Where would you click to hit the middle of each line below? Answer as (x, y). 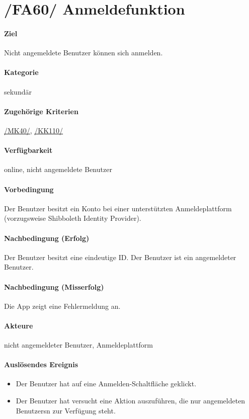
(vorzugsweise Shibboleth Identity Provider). (73, 218)
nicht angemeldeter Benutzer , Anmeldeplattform (78, 345)
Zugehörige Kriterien (41, 111)
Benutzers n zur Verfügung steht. (66, 410)
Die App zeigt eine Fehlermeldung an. (62, 306)
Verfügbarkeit (28, 150)
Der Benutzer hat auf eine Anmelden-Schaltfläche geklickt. (106, 384)
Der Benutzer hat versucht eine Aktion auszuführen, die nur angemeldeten (131, 401)
